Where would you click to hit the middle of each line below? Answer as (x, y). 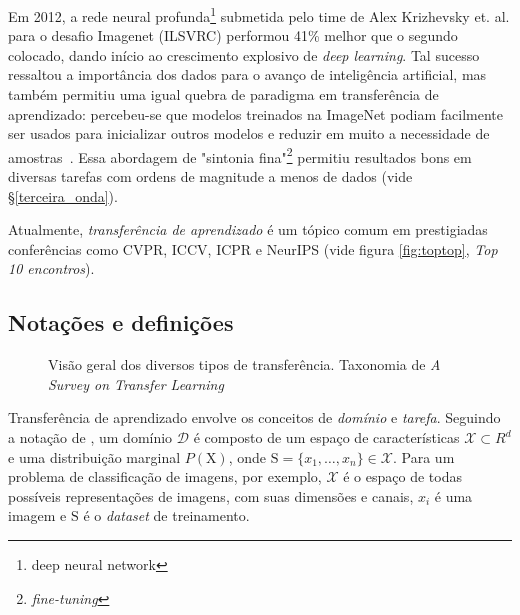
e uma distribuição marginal (94, 456)
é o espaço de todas (402, 476)
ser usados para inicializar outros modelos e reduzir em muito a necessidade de (249, 133)
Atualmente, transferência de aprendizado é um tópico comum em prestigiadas (248, 229)
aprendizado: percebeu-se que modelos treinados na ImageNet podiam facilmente (255, 113)
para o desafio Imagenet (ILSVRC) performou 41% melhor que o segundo (233, 35)
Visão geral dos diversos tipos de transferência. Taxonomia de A (244, 364)
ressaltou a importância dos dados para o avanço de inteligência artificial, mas (247, 74)
